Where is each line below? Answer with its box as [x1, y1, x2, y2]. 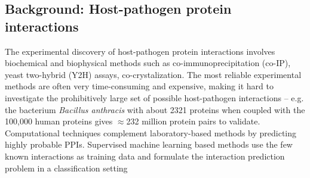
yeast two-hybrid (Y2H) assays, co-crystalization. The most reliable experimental [5, 68, 302, 80]
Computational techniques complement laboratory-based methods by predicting [5, 126, 297, 139]
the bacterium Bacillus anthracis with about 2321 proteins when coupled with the [5, 103, 305, 115]
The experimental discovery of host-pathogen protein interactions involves [5, 45, 275, 57]
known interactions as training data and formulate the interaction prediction [5, 149, 285, 162]
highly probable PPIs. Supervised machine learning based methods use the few [5, 138, 293, 151]
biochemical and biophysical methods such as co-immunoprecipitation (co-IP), [5, 57, 291, 69]
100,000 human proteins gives [5, 115, 113, 127]
